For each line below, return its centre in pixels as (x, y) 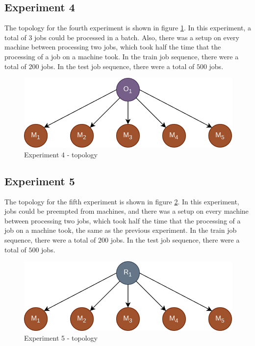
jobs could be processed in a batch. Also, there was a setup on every (137, 37)
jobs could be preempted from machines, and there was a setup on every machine (127, 211)
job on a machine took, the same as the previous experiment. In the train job (121, 230)
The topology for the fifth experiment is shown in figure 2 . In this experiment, (122, 201)
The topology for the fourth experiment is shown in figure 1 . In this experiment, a (128, 28)
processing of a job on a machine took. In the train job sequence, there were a (122, 56)
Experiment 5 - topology (61, 337)
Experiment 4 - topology (61, 154)
